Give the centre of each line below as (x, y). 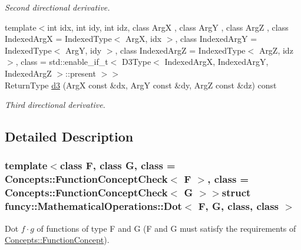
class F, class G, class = (118, 165)
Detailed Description (69, 136)
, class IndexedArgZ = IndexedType (180, 50)
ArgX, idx (143, 39)
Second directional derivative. (57, 7)
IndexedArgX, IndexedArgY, (216, 62)
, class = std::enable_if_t (62, 62)
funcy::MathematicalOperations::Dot (93, 206)
